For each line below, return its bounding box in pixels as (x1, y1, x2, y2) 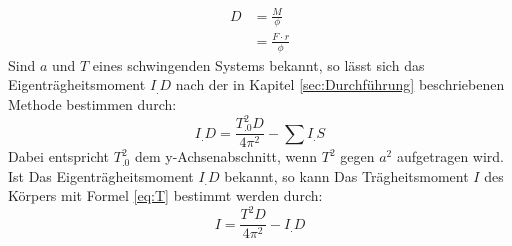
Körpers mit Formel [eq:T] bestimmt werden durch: (8, 185, 323, 206)
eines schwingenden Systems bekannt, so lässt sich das (92, 54, 425, 75)
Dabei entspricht (8, 146, 110, 167)
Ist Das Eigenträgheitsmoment (8, 165, 194, 186)
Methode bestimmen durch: (8, 93, 177, 114)
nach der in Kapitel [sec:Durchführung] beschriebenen (175, 74, 505, 95)
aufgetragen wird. (396, 146, 504, 167)
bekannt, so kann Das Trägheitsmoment (224, 165, 469, 186)
